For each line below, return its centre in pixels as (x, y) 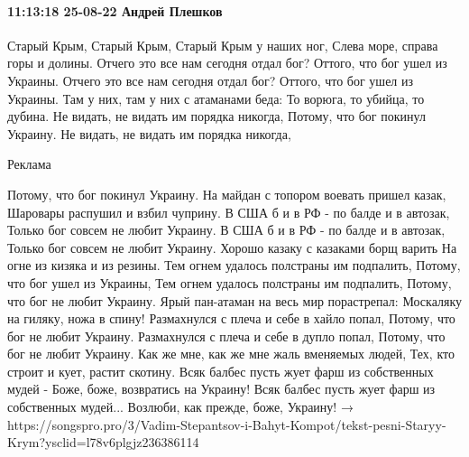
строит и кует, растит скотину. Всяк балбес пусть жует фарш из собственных (221, 371)
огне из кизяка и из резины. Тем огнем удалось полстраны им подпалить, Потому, (234, 265)
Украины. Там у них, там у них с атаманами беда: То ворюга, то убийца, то (216, 98)
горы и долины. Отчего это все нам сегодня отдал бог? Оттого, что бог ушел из (227, 63)
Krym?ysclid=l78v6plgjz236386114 (103, 442)
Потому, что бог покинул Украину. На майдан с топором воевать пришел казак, (227, 194)
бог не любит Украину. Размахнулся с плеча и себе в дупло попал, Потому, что (226, 336)
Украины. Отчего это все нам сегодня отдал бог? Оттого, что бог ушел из (211, 80)
